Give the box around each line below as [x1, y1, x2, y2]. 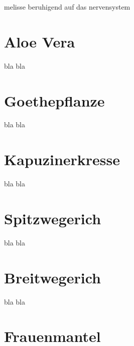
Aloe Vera [4, 31, 75, 52]
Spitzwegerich [4, 208, 101, 228]
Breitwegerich [4, 267, 101, 287]
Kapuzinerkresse [4, 149, 120, 170]
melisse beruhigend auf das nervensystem [4, 2, 130, 12]
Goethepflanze [4, 90, 105, 111]
